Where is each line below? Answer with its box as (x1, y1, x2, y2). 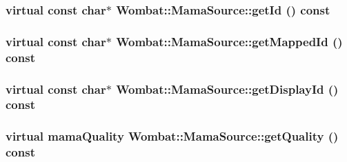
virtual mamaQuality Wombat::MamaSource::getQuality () (6, 128, 339, 145)
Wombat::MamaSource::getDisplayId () (116, 80, 339, 97)
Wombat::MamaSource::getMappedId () (116, 32, 343, 50)
